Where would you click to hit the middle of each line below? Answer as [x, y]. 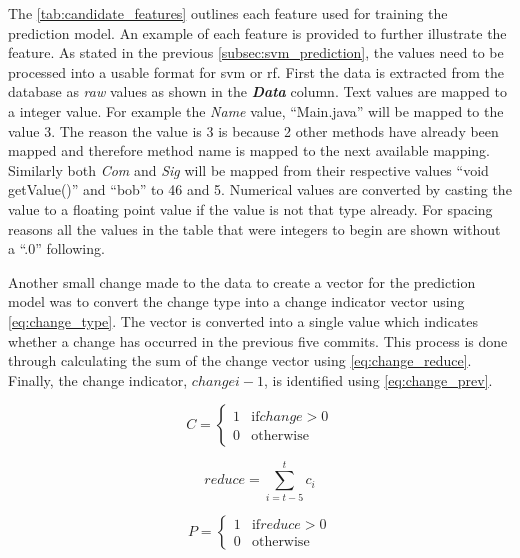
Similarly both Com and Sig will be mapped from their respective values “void [248, 169]
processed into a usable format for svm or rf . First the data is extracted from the [256, 71]
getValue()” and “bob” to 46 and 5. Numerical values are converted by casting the [260, 189]
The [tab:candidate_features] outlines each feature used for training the [228, 13]
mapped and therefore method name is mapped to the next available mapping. [249, 150]
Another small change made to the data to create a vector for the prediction [242, 281]
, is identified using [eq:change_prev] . [378, 379]
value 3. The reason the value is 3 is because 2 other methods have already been [253, 130]
